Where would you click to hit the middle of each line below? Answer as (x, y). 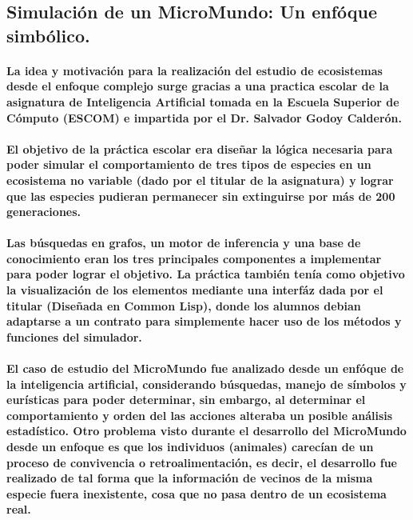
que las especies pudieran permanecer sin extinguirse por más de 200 (201, 196)
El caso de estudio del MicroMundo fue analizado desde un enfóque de (205, 368)
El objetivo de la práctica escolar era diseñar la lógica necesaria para (200, 148)
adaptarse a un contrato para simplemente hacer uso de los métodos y (204, 321)
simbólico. (48, 35)
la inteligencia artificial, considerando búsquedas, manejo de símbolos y (206, 384)
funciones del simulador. (74, 336)
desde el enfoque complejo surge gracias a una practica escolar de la (198, 86)
